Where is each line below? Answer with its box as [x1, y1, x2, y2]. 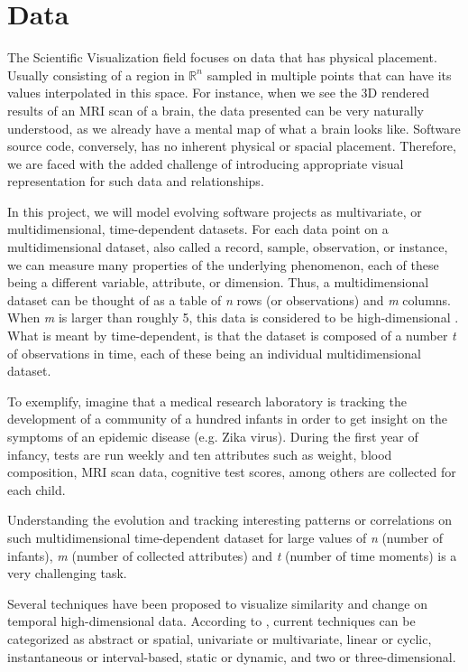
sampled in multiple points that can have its [206, 65, 452, 84]
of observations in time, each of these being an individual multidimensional [7, 343, 421, 362]
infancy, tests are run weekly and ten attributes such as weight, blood [7, 444, 392, 463]
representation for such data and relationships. [7, 172, 264, 191]
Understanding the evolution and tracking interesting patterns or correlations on [7, 510, 452, 529]
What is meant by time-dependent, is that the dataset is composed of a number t [7, 326, 456, 345]
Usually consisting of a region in [7, 65, 185, 84]
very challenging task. [7, 564, 127, 583]
